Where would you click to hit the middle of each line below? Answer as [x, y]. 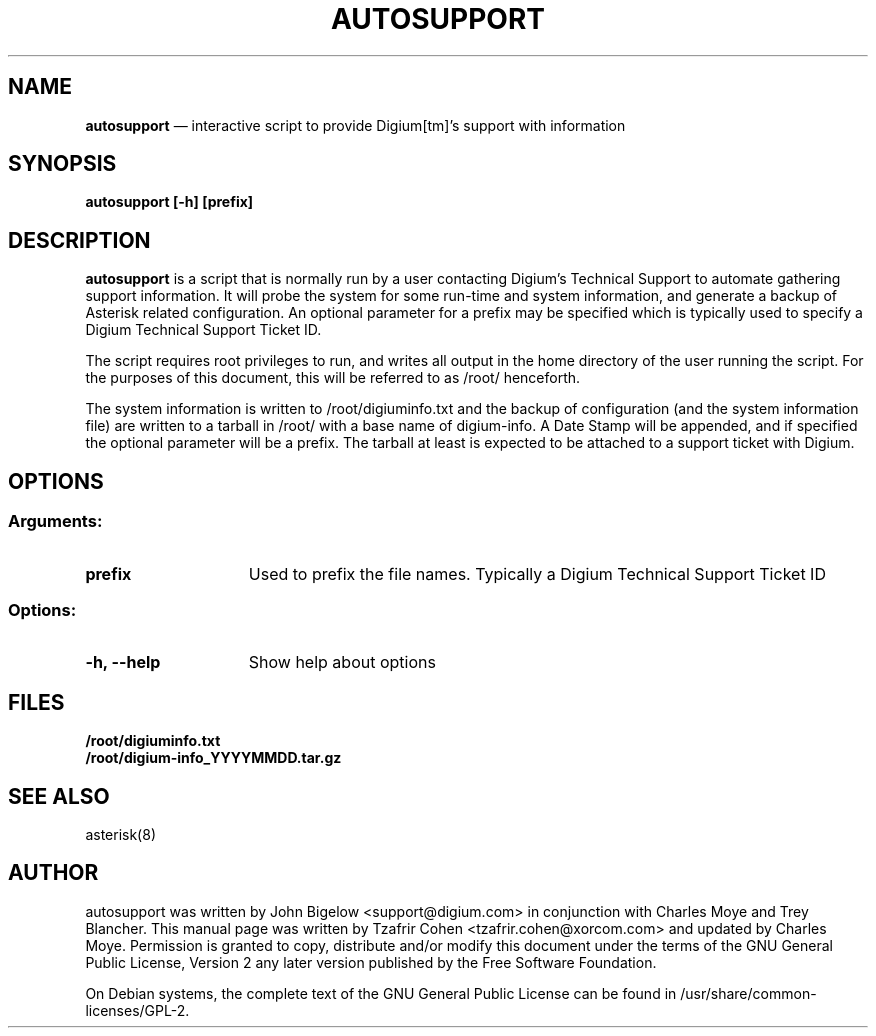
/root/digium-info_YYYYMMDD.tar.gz [213, 758]
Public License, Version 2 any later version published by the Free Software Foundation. [371, 962]
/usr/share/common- [748, 993]
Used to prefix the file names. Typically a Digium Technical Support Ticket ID [537, 573]
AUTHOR [53, 873]
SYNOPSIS [62, 164]
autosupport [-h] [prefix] [169, 202]
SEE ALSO [59, 796]
